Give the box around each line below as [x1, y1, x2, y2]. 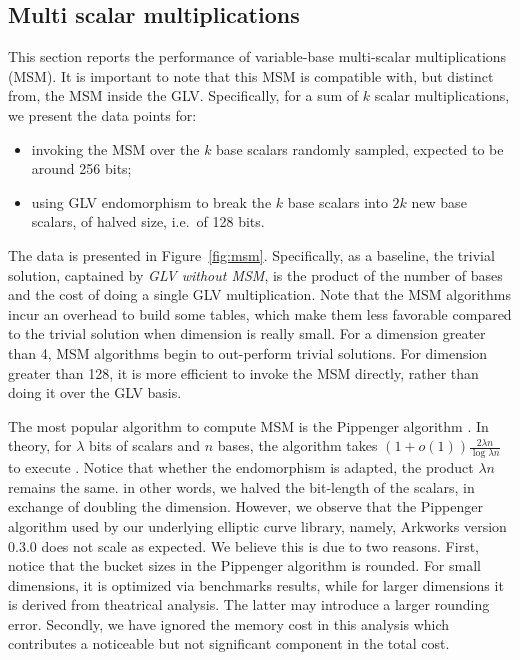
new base [411, 191, 467, 212]
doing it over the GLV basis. [8, 382, 182, 403]
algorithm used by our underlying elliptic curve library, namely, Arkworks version [8, 515, 507, 536]
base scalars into [287, 191, 388, 212]
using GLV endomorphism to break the [31, 191, 272, 212]
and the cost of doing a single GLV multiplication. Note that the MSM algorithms [8, 284, 512, 305]
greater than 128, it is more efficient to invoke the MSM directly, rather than [8, 362, 479, 383]
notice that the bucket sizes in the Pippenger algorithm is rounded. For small [8, 555, 481, 576]
